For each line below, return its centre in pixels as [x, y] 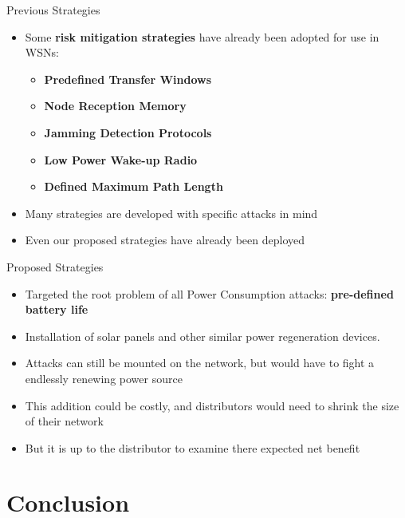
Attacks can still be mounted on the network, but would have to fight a [200, 363]
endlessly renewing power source [104, 378]
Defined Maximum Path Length [134, 186]
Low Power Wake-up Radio [121, 159]
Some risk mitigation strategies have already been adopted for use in [202, 36]
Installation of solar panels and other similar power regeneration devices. [202, 336]
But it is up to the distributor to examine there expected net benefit [193, 447]
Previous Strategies [53, 10]
